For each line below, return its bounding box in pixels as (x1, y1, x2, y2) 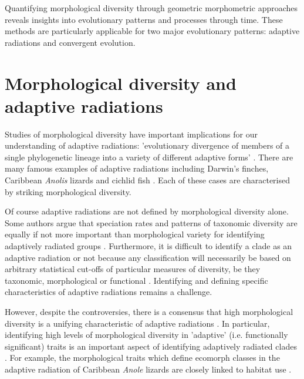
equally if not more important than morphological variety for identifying (5, 228, 265, 240)
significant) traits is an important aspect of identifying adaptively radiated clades (5, 340, 297, 352)
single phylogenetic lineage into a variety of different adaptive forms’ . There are (5, 150, 293, 163)
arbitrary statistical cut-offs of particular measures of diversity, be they (5, 263, 261, 275)
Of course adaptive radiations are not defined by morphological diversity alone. (5, 205, 289, 217)
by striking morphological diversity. (5, 185, 131, 197)
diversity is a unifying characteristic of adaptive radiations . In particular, (5, 317, 270, 329)
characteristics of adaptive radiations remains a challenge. (5, 286, 212, 298)
